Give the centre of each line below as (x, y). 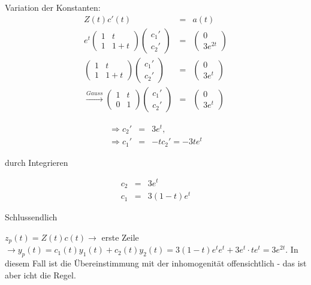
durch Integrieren (37, 162)
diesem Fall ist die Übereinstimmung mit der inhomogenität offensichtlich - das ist (156, 263)
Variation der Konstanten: (53, 7)
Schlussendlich (31, 217)
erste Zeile (120, 237)
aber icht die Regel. (40, 275)
